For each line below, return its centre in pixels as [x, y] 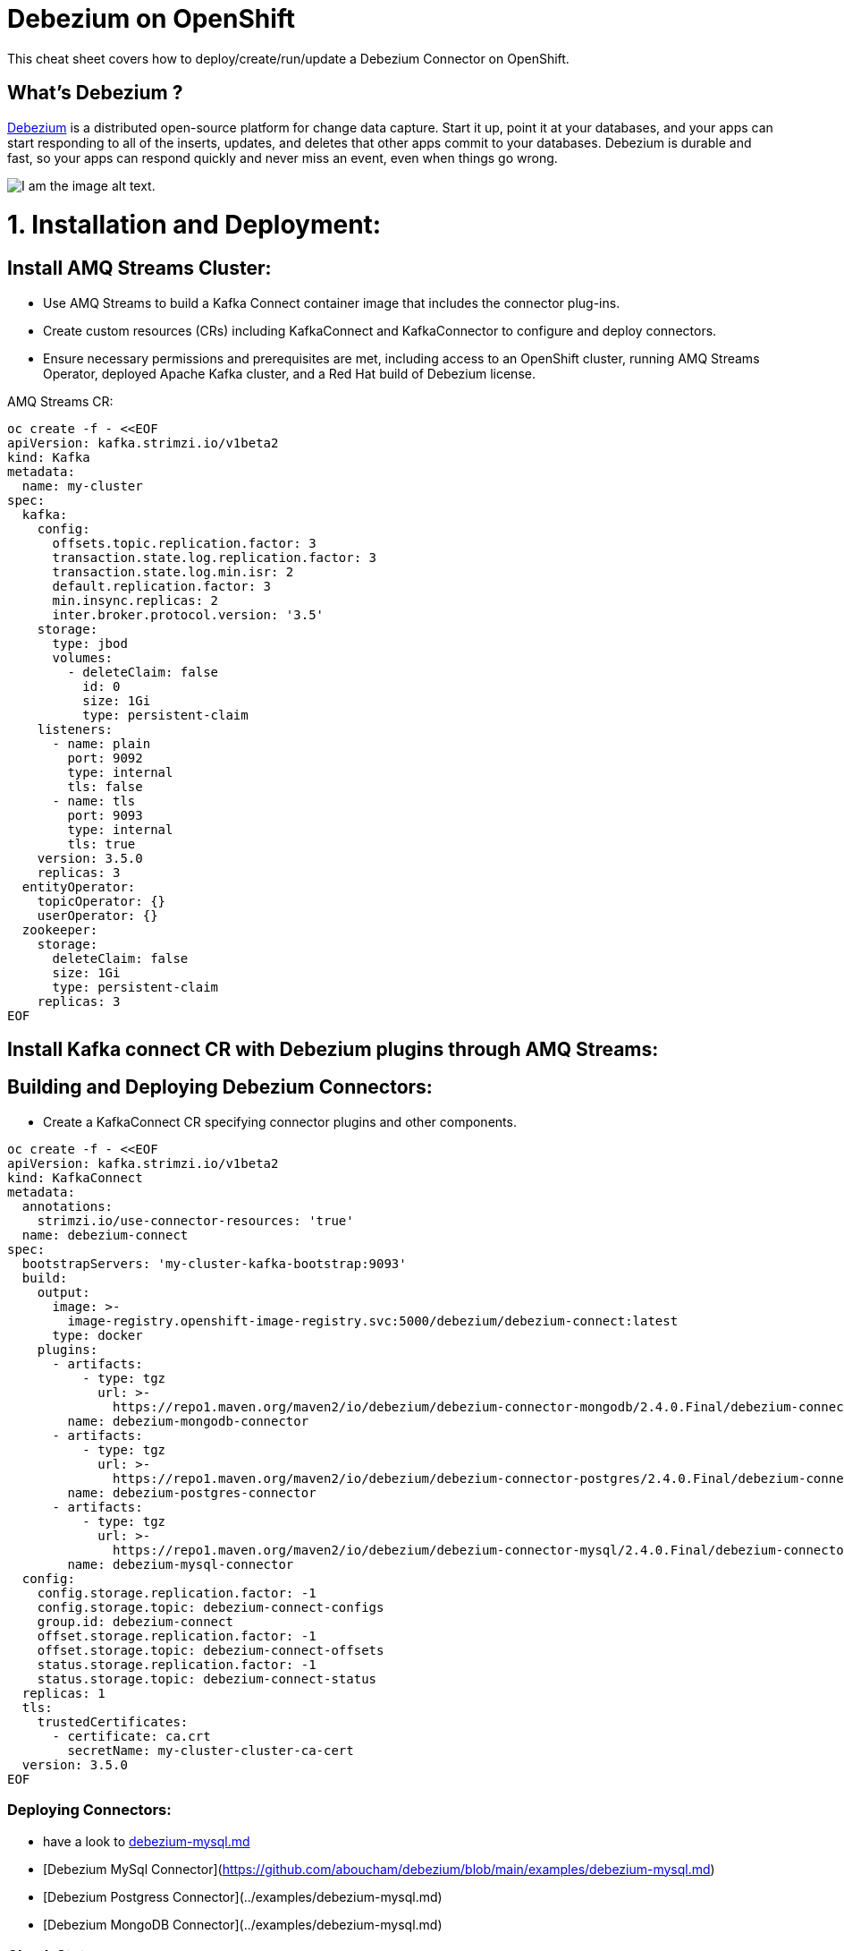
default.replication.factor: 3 [162, 586]
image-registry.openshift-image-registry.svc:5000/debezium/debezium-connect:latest [373, 1321]
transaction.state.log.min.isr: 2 [173, 571]
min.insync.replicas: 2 [135, 600]
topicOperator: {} [101, 901]
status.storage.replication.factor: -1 [177, 1664]
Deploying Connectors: [89, 1810]
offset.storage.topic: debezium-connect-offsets [211, 1650]
